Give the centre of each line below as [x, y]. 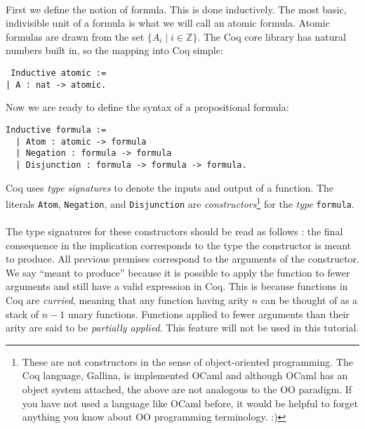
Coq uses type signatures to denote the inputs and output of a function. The [170, 187]
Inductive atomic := [59, 73]
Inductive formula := [56, 130]
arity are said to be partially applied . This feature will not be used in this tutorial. [182, 328]
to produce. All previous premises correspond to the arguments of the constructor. [182, 259]
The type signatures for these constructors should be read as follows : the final [174, 231]
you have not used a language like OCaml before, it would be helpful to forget [190, 403]
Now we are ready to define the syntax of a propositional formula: [147, 107]
